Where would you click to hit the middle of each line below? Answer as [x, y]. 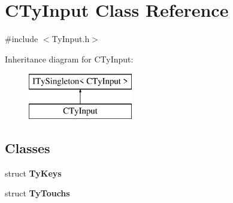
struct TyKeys [33, 173]
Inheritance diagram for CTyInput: [69, 59]
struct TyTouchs [37, 193]
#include [22, 39]
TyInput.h [71, 39]
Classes [28, 147]
